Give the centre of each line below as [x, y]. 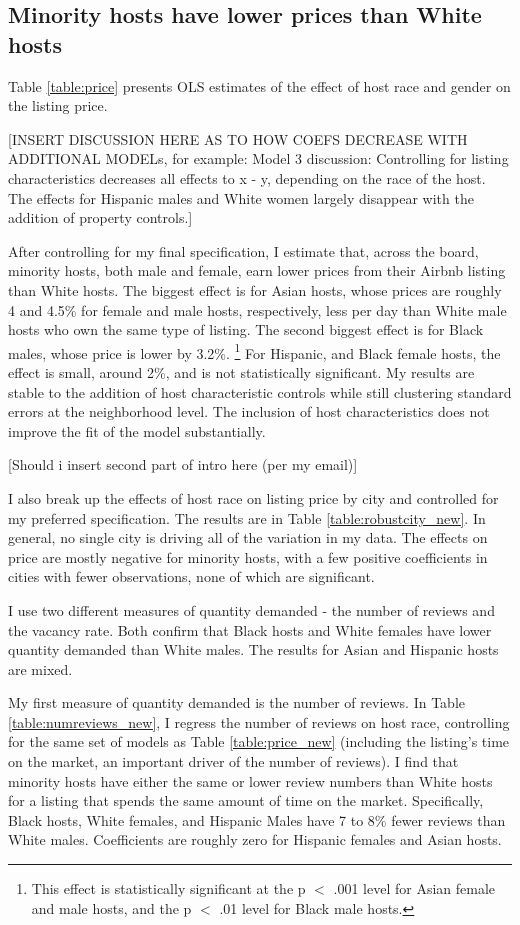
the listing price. [58, 105]
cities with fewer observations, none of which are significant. [191, 576]
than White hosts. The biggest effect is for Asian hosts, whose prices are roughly [255, 289]
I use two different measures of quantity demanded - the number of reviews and [251, 609]
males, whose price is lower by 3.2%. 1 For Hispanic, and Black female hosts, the [254, 351]
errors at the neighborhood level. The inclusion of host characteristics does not [249, 411]
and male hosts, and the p [111, 907]
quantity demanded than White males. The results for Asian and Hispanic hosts [253, 649]
